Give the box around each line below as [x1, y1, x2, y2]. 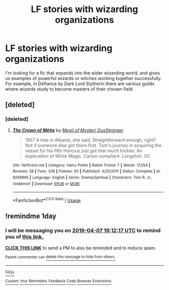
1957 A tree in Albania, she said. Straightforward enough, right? [25, 137, 156, 143]
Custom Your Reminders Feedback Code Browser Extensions [5, 278, 112, 284]
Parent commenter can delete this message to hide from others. [5, 254, 116, 260]
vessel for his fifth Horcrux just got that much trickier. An [25, 148, 143, 154]
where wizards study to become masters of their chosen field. [5, 86, 134, 92]
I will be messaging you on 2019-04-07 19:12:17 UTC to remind [5, 227, 161, 234]
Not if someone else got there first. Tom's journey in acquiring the [25, 142, 162, 148]
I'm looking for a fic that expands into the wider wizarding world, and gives [5, 69, 160, 76]
